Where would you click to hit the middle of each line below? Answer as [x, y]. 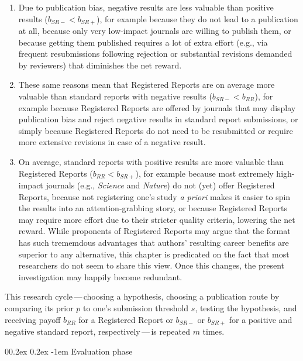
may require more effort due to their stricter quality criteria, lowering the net [157, 219]
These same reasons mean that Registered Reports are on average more [147, 85]
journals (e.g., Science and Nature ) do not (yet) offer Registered [160, 185]
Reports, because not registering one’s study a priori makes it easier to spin [154, 196]
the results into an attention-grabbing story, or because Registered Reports [153, 208]
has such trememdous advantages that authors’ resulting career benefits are [154, 242]
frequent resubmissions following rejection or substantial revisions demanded [155, 54]
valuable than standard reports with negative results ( [115, 96]
